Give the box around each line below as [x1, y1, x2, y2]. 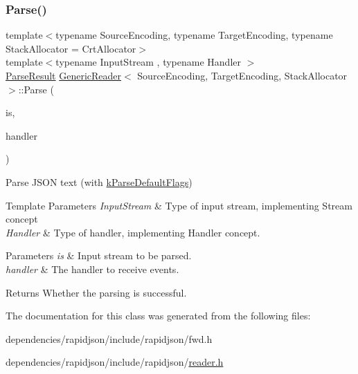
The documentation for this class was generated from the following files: [6, 308, 311, 323]
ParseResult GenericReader [6, 68, 122, 82]
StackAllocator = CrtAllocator [6, 41, 136, 55]
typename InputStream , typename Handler [55, 55, 241, 69]
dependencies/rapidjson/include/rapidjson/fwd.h [6, 331, 213, 346]
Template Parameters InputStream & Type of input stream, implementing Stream [6, 198, 352, 212]
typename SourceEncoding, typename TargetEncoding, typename [55, 28, 333, 42]
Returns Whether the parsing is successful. [6, 285, 187, 299]
